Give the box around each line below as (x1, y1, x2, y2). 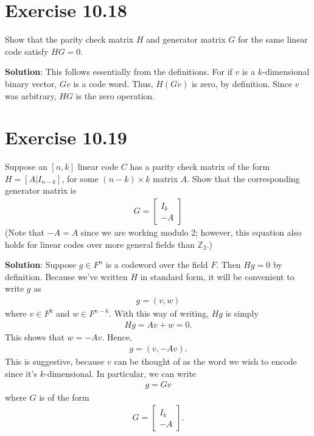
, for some (61, 172, 99, 185)
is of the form (39, 390, 89, 403)
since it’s (5, 367, 38, 379)
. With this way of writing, (109, 307, 209, 320)
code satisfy (5, 44, 49, 57)
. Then (216, 258, 241, 271)
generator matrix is (5, 184, 77, 197)
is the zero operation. (75, 89, 155, 102)
